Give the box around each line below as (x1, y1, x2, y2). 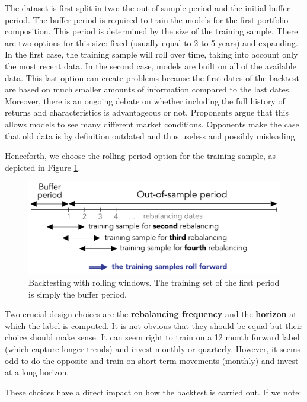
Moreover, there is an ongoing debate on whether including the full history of (5, 94, 285, 107)
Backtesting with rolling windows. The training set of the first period (28, 276, 280, 288)
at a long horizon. (5, 366, 69, 378)
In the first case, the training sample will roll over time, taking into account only (5, 48, 298, 60)
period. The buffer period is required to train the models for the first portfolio (5, 13, 289, 25)
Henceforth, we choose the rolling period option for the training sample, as (5, 149, 276, 162)
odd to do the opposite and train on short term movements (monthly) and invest (5, 354, 299, 366)
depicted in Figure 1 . (5, 161, 81, 173)
